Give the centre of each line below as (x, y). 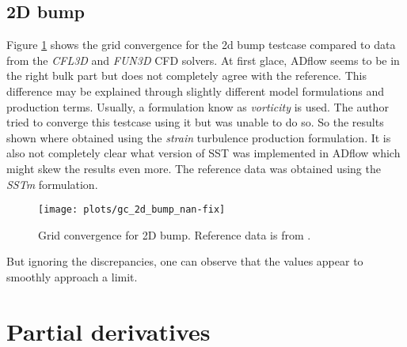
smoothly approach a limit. (72, 276)
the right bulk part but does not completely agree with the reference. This (186, 75)
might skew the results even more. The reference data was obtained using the (194, 168)
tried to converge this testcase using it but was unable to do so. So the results (195, 122)
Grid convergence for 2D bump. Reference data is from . (175, 234)
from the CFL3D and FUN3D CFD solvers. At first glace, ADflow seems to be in (203, 60)
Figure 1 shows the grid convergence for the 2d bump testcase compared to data (201, 45)
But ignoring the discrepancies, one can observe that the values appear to (185, 261)
